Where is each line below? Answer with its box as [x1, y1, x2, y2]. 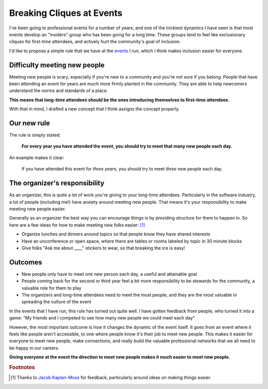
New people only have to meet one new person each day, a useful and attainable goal [21, 271, 197, 277]
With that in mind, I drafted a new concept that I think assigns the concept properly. [9, 106, 180, 112]
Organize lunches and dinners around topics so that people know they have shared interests [21, 231, 210, 237]
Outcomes [9, 258, 42, 266]
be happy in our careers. [9, 345, 60, 351]
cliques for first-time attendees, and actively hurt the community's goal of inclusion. [9, 39, 181, 45]
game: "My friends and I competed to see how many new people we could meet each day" [9, 315, 196, 321]
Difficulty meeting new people [9, 61, 105, 69]
